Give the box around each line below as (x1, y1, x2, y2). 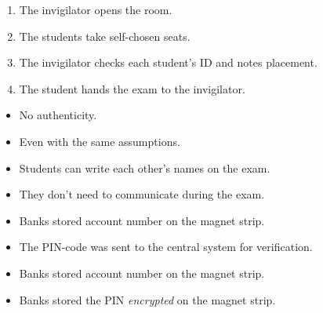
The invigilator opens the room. (19, 2, 172, 17)
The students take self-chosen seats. (19, 27, 191, 44)
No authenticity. (19, 107, 97, 123)
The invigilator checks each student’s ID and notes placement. (19, 54, 318, 71)
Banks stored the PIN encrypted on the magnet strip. (19, 291, 276, 308)
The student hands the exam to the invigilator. (19, 80, 245, 96)
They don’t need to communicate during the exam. (19, 186, 265, 202)
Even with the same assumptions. (19, 133, 180, 149)
